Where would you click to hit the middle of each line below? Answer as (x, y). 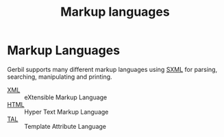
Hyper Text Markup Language (66, 112)
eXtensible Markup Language (66, 97)
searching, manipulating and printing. (60, 77)
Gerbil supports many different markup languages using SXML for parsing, (112, 69)
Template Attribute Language (65, 126)
